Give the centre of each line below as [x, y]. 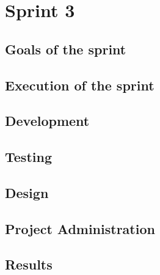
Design [27, 192]
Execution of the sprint [80, 85]
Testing [28, 157]
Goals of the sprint [66, 49]
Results [29, 264]
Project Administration [80, 228]
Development [47, 121]
